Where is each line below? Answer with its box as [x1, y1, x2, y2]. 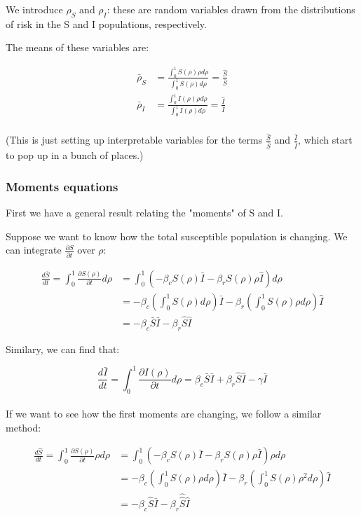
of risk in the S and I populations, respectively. [6, 16, 207, 31]
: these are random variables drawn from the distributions [107, 2, 355, 16]
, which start [298, 132, 353, 147]
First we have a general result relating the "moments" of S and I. [6, 205, 284, 220]
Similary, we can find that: [6, 341, 120, 356]
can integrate [6, 242, 62, 257]
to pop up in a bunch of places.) [6, 148, 144, 163]
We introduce [6, 2, 63, 16]
